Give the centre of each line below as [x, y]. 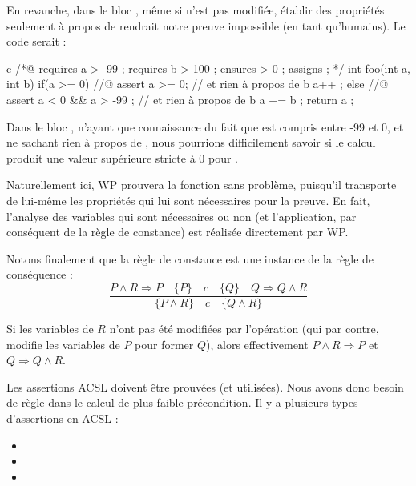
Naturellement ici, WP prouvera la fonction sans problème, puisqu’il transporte [202, 185]
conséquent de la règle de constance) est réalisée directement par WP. [178, 232]
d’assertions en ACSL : [63, 418]
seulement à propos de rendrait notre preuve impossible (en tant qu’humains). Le [206, 25]
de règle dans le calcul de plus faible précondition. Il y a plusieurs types [182, 402]
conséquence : [40, 274]
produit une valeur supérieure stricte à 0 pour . [122, 157]
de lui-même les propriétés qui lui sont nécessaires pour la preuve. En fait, [188, 200]
